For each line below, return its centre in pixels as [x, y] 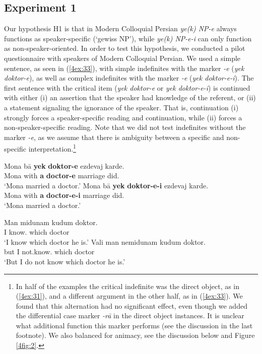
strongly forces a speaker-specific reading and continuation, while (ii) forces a [123, 117]
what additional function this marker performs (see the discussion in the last [134, 325]
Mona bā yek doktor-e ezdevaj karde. [64, 165]
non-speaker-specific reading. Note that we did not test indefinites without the [125, 127]
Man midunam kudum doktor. [51, 222]
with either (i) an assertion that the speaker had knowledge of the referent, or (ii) [130, 97]
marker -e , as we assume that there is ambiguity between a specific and [114, 137]
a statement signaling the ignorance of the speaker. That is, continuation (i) [121, 107]
